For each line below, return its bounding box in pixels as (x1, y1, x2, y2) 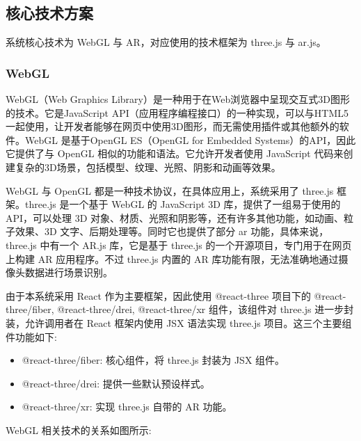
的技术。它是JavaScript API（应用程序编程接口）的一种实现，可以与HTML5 (6, 105, 348, 120)
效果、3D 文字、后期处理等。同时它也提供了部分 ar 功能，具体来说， (15, 224, 329, 239)
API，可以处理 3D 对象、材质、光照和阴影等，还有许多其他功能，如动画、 (6, 210, 344, 225)
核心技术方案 (6, 2, 93, 24)
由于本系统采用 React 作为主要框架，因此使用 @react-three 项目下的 (6, 288, 311, 303)
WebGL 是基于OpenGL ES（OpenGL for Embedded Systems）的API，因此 (24, 132, 356, 147)
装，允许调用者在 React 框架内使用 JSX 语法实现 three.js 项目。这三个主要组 (6, 315, 352, 330)
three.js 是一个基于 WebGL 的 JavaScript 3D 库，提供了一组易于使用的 (24, 197, 341, 211)
